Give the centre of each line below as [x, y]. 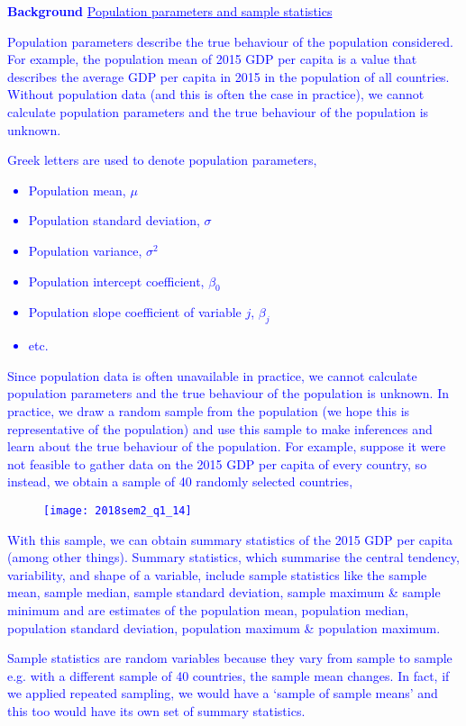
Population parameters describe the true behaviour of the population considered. [230, 41]
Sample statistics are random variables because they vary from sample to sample [230, 658]
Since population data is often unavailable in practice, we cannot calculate [212, 375]
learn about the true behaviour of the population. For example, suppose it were [227, 446]
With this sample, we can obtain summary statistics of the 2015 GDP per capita [230, 539]
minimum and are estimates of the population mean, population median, [208, 609]
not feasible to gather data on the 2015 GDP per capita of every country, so [217, 463]
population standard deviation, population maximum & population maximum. [224, 627]
